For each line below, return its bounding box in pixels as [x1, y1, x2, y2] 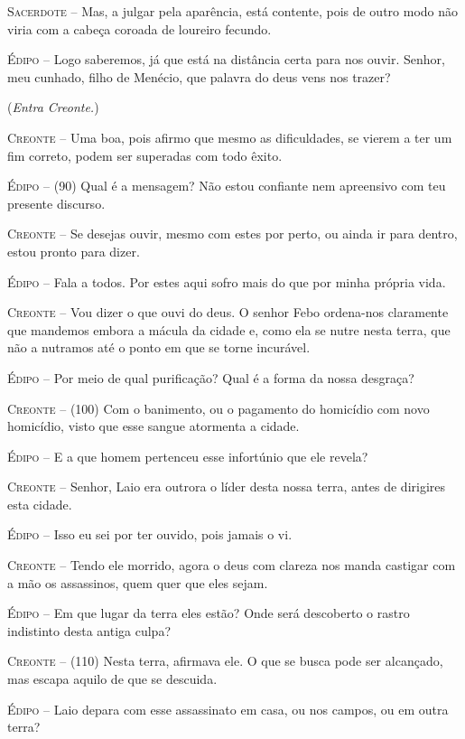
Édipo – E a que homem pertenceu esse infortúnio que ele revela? [7, 446, 368, 465]
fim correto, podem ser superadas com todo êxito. [7, 145, 283, 164]
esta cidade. [7, 494, 72, 513]
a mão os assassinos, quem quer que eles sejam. [7, 573, 268, 592]
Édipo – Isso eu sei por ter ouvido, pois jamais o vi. [7, 525, 293, 544]
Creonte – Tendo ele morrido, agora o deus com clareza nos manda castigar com [7, 556, 456, 575]
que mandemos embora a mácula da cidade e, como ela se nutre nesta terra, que [7, 320, 451, 339]
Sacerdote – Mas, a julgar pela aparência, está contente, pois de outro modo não [7, 2, 459, 20]
